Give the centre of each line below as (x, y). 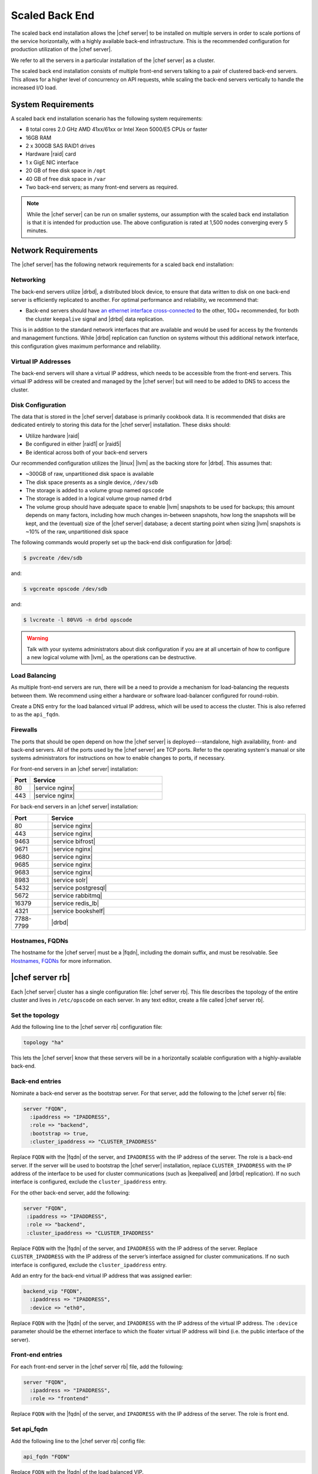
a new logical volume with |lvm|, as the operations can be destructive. (112, 657)
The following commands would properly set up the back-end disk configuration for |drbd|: (121, 542)
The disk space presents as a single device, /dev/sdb (92, 482)
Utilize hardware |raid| (52, 436)
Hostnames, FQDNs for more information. (61, 960)
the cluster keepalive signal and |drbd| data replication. (95, 319)
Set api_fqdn (29, 1429)
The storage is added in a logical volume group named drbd (99, 499)
